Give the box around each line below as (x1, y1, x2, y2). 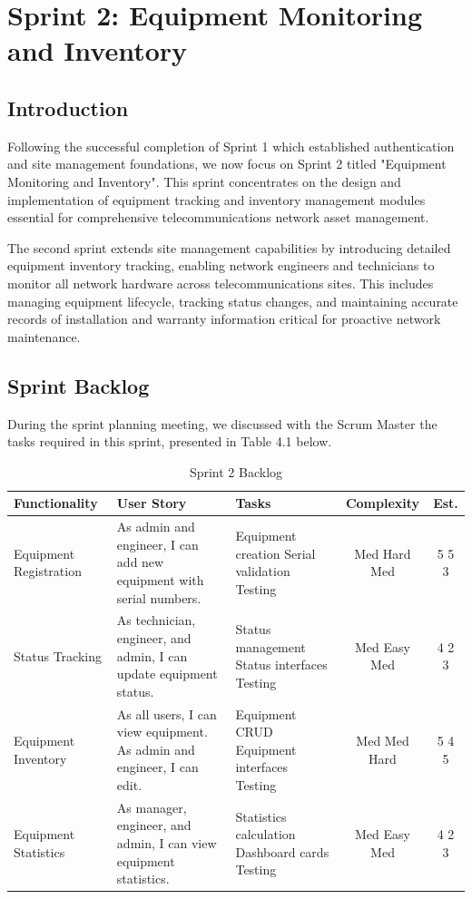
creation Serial (235, 543, 316, 562)
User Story (116, 493, 187, 513)
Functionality (14, 493, 98, 513)
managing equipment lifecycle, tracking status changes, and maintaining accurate (7, 291, 458, 310)
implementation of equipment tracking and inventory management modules (7, 190, 426, 209)
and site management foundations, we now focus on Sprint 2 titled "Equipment (7, 154, 447, 173)
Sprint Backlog (7, 371, 150, 399)
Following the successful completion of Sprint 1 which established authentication (7, 136, 455, 155)
